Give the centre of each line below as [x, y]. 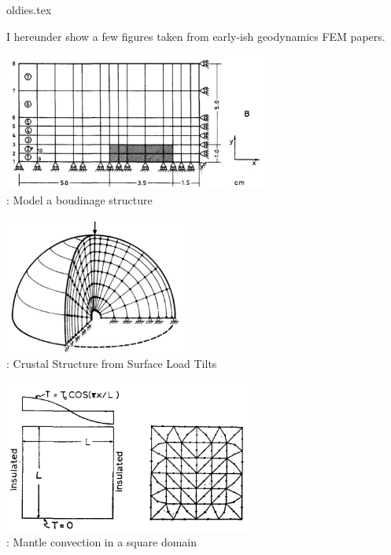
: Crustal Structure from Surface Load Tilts [112, 364]
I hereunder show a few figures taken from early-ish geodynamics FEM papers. [196, 36]
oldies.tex [29, 9]
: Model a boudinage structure [79, 199]
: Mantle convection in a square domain [102, 542]
